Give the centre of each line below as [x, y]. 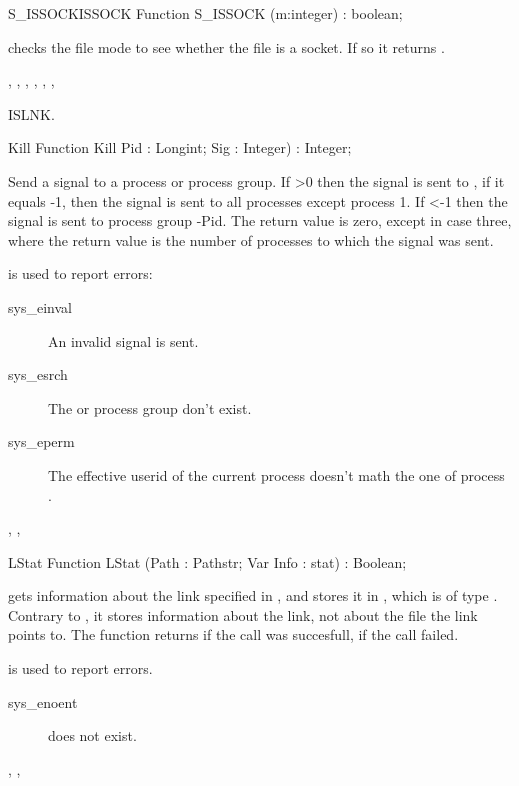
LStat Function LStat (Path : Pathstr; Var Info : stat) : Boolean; [207, 561]
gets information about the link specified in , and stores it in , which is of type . [253, 595]
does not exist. [92, 735]
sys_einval [40, 306]
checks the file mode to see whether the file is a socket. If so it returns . [226, 46]
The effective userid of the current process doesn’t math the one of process [276, 474]
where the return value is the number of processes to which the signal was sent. [251, 239]
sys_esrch [38, 374]
